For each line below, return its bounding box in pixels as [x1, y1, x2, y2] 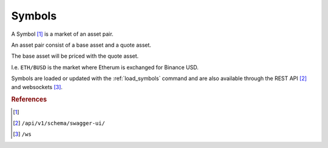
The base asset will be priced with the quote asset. [11, 52, 139, 60]
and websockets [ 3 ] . [11, 83, 63, 90]
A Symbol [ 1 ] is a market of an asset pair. [11, 30, 114, 38]
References [11, 95, 47, 104]
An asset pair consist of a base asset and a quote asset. [11, 41, 152, 49]
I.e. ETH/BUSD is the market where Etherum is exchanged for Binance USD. [11, 64, 199, 71]
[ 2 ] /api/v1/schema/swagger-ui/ [13, 119, 106, 127]
